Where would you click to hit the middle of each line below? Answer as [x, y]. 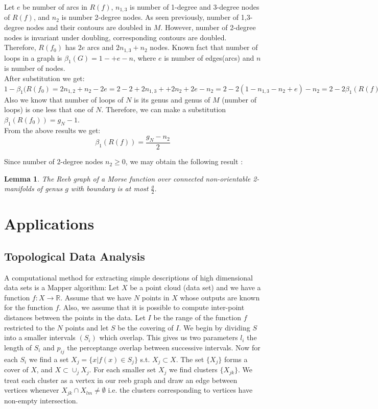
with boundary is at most [110, 188]
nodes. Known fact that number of [204, 47]
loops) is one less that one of [49, 109]
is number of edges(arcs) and [209, 57]
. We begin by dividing [215, 327]
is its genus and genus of [172, 99]
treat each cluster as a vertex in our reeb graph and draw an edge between [121, 380]
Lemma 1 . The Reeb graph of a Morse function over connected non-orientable [127, 178]
